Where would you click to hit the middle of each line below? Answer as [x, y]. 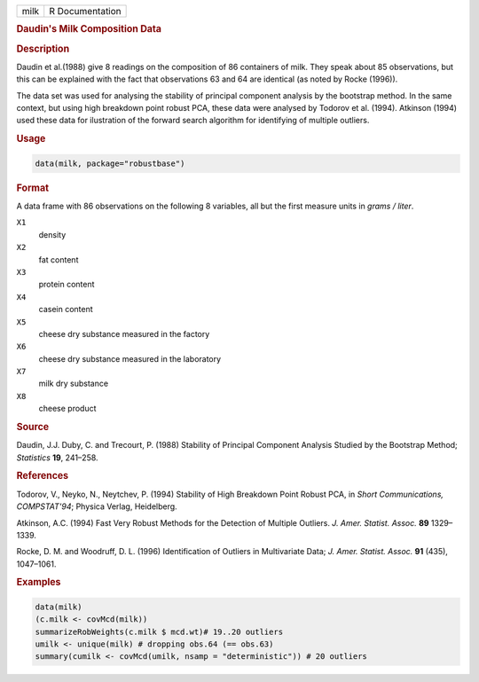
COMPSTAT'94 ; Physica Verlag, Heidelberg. [97, 506]
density [52, 234]
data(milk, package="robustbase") [110, 163]
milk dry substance [74, 384]
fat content [59, 259]
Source [33, 427]
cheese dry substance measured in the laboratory [130, 358]
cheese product [67, 409]
